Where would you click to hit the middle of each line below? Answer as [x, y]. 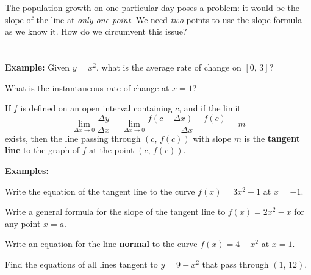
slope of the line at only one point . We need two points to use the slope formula [154, 19]
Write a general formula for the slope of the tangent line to [115, 211]
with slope [212, 138]
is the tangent [272, 138]
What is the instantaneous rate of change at [87, 87]
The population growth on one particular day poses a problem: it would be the [152, 7]
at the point [112, 150]
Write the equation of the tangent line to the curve [100, 191]
